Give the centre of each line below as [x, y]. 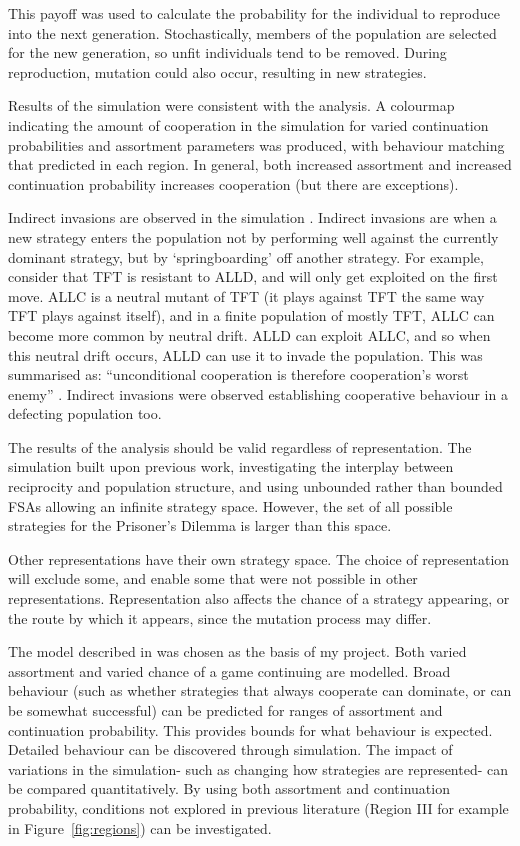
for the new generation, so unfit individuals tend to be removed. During [227, 52]
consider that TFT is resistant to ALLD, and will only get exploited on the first [253, 276]
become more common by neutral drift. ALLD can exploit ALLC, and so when [249, 334]
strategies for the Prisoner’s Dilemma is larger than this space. [200, 525]
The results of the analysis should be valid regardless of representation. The [240, 446]
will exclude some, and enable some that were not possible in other [213, 578]
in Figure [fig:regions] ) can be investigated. [140, 827]
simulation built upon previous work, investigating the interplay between [231, 466]
